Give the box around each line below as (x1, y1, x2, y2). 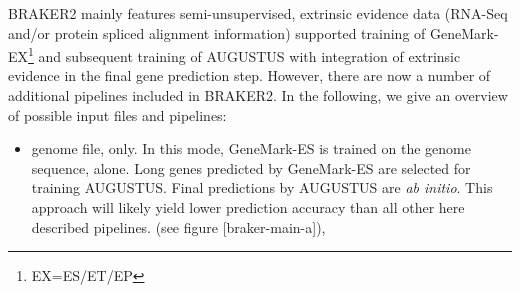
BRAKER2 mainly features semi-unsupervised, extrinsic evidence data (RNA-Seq (8, 3, 508, 23)
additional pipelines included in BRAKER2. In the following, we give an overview (8, 85, 508, 106)
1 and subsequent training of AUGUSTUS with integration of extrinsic (28, 43, 461, 66)
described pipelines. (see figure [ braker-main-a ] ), (31, 216, 326, 237)
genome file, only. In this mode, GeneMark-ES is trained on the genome (31, 138, 471, 159)
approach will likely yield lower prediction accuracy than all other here (31, 197, 465, 217)
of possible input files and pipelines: (8, 104, 227, 125)
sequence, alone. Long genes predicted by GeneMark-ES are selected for (31, 157, 471, 178)
